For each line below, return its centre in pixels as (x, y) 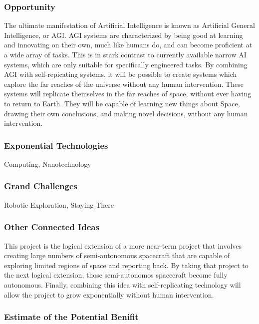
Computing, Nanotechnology (48, 163)
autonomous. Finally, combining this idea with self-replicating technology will (123, 284)
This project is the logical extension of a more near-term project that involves (123, 245)
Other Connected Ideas (52, 227)
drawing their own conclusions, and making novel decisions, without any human (126, 113)
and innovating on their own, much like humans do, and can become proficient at (128, 45)
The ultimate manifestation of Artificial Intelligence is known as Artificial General (129, 25)
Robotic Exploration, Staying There (59, 204)
